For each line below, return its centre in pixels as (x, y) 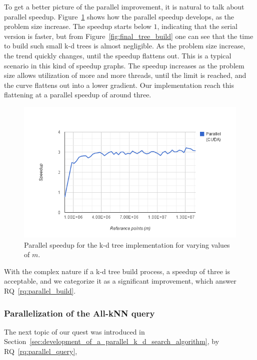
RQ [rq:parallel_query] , (41, 351)
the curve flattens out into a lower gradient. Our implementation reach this (119, 85)
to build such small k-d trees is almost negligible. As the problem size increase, (125, 46)
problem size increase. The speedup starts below (78, 26)
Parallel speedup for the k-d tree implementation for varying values (127, 244)
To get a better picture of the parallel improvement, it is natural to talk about (124, 6)
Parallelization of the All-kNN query (79, 313)
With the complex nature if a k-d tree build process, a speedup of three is (117, 271)
